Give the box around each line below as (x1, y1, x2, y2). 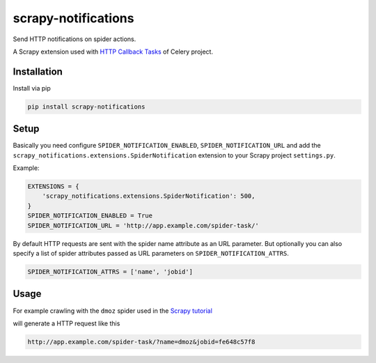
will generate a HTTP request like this (13, 319, 120, 327)
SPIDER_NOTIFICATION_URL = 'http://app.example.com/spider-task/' (27, 222, 259, 229)
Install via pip (13, 84, 52, 92)
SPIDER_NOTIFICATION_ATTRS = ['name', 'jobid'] (27, 268, 193, 276)
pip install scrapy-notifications (27, 102, 146, 111)
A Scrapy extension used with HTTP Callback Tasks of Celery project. (13, 47, 214, 56)
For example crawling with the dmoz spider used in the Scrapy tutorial (13, 307, 212, 315)
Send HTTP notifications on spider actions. (13, 35, 136, 43)
